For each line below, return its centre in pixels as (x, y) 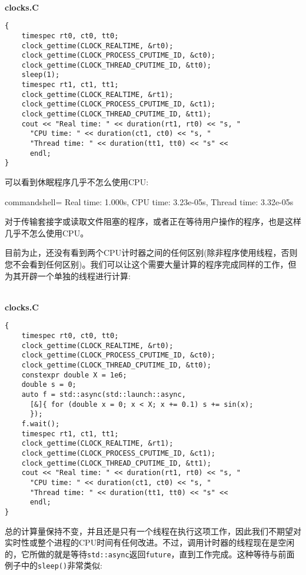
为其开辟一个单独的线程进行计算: (68, 275)
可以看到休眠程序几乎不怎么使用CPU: (77, 182)
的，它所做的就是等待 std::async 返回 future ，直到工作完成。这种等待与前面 (150, 554)
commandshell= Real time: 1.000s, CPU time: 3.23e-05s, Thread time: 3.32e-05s (149, 201)
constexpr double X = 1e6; (74, 375)
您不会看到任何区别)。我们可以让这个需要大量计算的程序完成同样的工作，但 (151, 264)
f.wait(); (41, 424)
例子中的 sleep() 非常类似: (54, 565)
